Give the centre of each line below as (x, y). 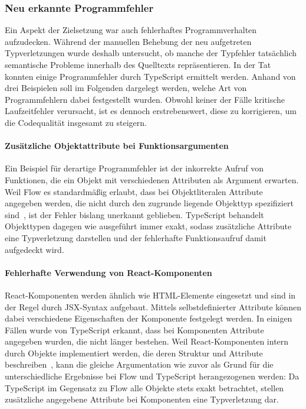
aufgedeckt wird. (34, 249)
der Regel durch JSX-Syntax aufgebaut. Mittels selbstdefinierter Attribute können (153, 306)
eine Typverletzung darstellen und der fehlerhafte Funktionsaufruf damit (136, 237)
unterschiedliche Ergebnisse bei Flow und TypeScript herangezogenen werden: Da (152, 376)
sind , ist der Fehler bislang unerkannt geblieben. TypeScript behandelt (134, 214)
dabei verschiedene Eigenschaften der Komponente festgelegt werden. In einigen (149, 318)
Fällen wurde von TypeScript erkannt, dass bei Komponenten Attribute (134, 330)
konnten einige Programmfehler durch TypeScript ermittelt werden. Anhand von (150, 76)
